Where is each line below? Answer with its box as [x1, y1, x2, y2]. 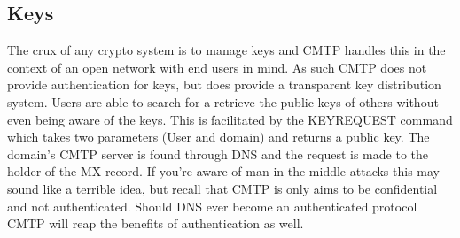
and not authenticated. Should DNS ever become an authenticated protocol [7, 196, 417, 215]
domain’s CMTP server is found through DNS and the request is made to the [7, 144, 428, 163]
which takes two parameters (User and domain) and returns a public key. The [7, 127, 430, 146]
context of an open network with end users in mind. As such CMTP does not [7, 58, 427, 76]
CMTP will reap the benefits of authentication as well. [7, 214, 304, 233]
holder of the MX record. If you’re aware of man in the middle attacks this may [7, 162, 440, 180]
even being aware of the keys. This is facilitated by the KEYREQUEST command [7, 110, 453, 128]
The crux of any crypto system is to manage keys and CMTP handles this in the [7, 41, 446, 59]
